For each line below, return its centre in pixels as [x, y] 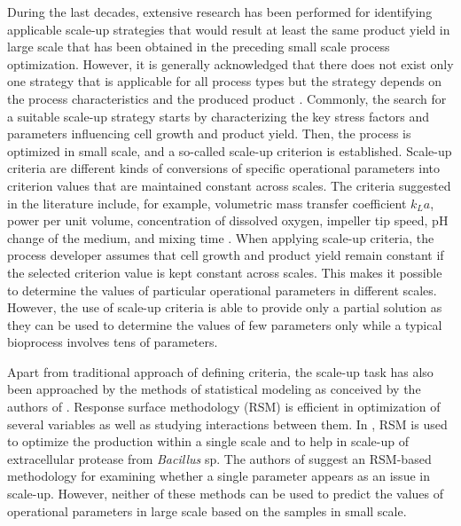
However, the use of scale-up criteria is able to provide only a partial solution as [225, 307]
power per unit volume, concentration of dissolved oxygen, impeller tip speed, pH [228, 220]
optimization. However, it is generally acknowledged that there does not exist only [230, 63]
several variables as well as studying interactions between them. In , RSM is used [227, 424]
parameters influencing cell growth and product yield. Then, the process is [209, 133]
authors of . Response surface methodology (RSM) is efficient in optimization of [224, 407]
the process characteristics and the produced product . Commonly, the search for [227, 98]
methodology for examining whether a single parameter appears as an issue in [219, 476]
